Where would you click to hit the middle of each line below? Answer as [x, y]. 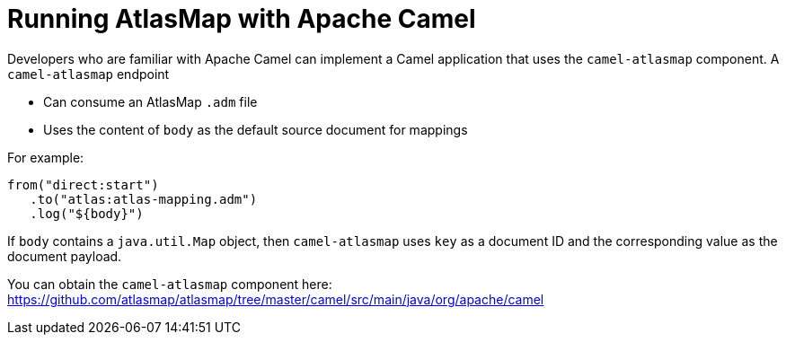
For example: [46, 157]
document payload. [65, 256]
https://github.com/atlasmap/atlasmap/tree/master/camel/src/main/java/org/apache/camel [276, 299]
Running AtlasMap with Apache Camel [242, 19]
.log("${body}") [87, 213]
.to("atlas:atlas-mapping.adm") [144, 199]
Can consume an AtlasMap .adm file [150, 101]
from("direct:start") [83, 184]
